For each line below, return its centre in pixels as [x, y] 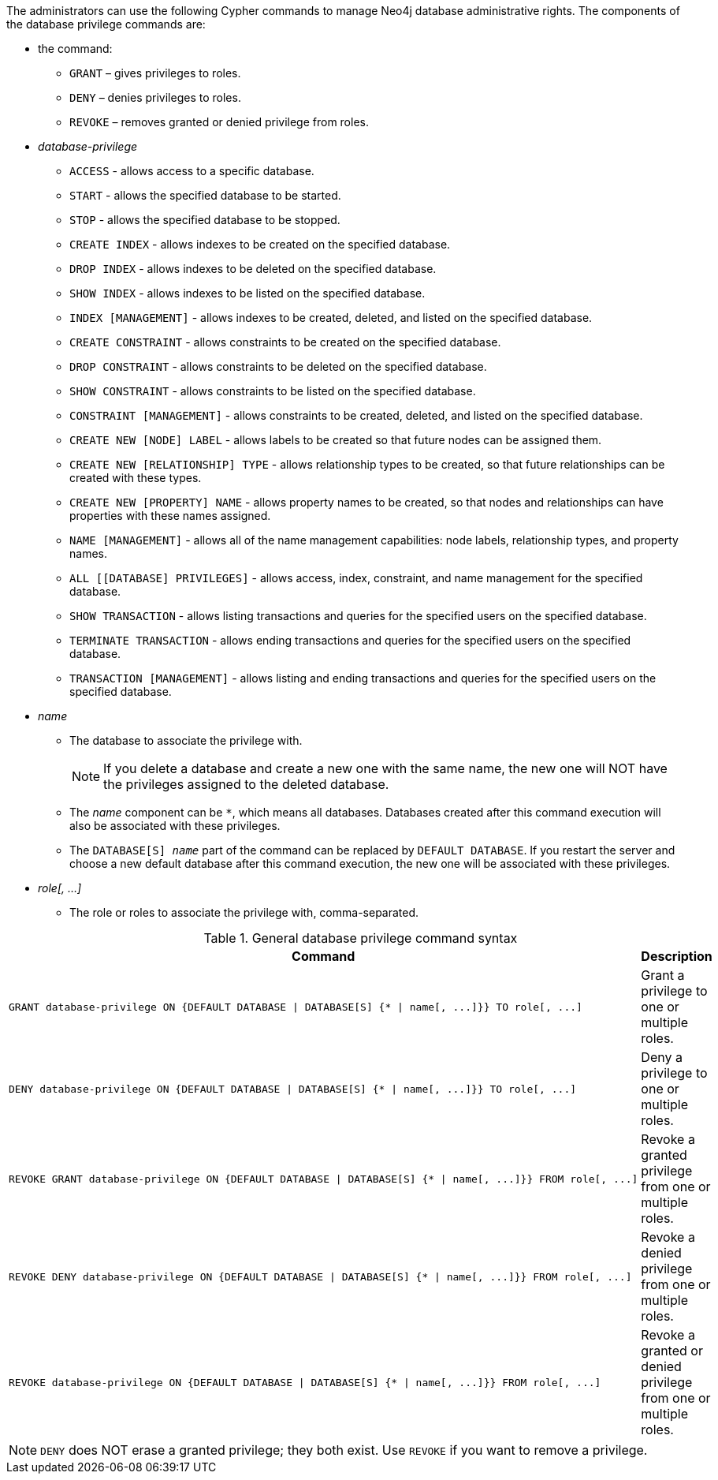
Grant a [663, 975]
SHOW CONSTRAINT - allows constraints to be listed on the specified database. [273, 391]
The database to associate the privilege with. [186, 740]
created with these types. [136, 478]
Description [677, 956]
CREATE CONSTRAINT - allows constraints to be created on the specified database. [285, 342]
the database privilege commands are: [106, 24]
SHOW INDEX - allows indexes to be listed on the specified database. [247, 293]
